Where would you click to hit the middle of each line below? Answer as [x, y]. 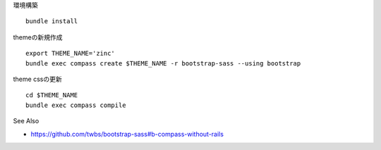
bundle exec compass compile [76, 105]
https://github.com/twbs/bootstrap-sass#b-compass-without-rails [127, 134]
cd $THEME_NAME [52, 95]
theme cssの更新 [38, 79]
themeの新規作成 [38, 37]
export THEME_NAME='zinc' [71, 54]
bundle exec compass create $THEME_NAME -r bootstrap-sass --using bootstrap [163, 63]
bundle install [52, 21]
